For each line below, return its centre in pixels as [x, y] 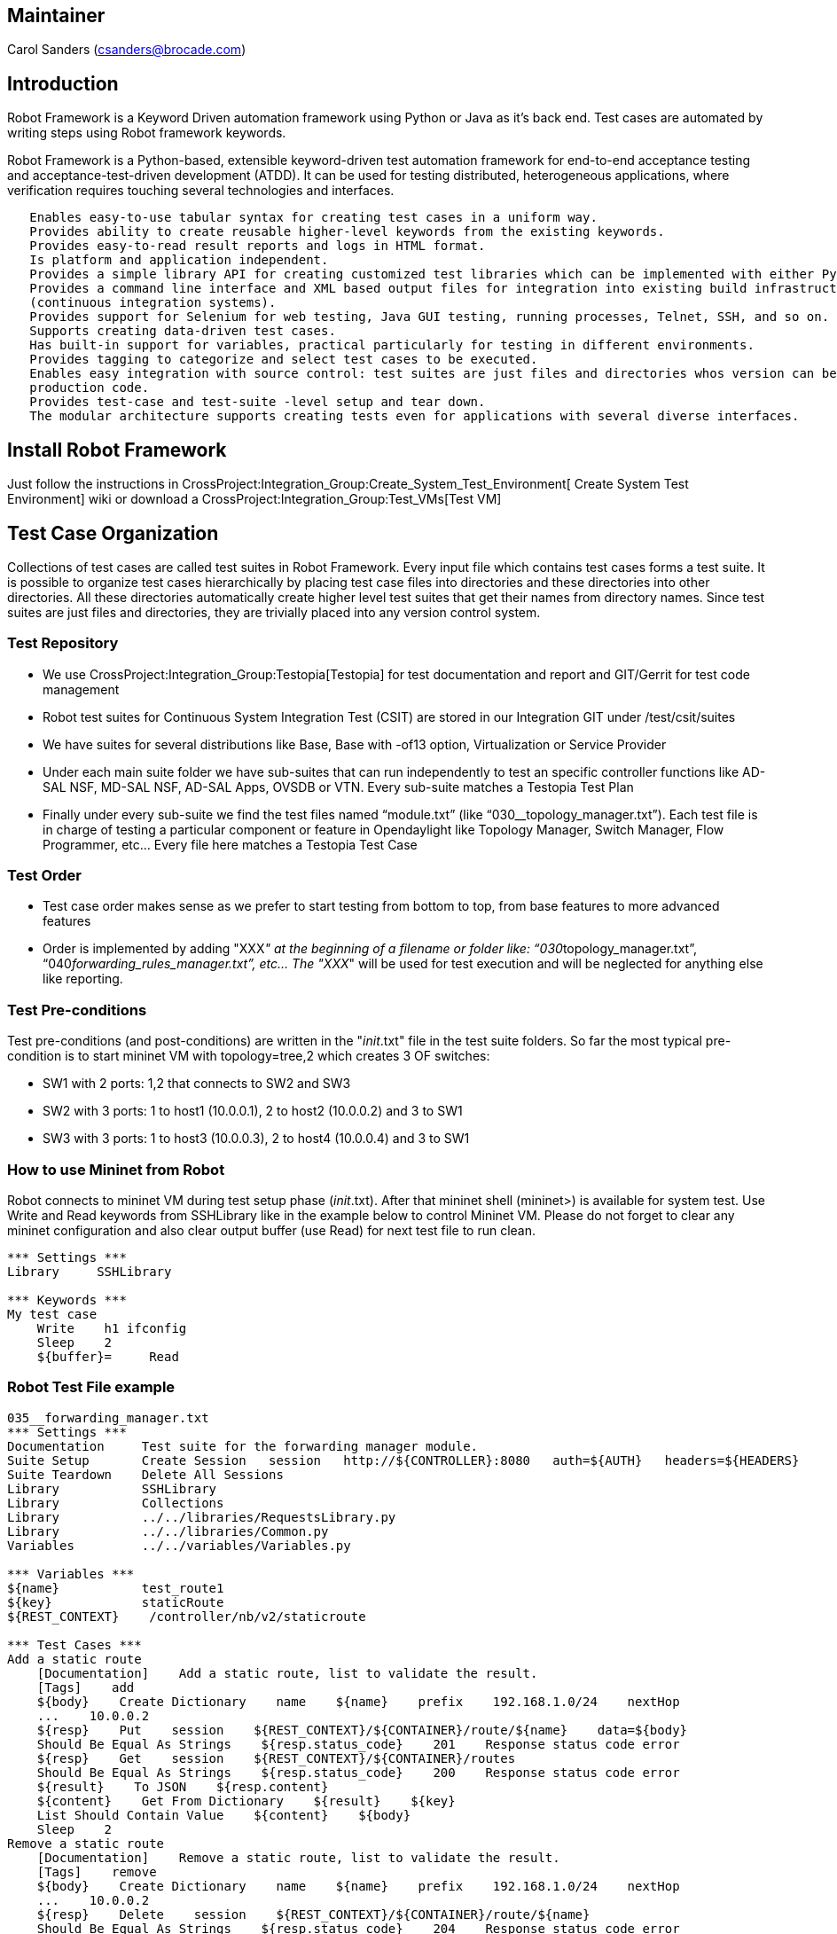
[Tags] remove [97, 1871]
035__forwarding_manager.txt [108, 1417]
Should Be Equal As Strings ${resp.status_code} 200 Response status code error [358, 1772]
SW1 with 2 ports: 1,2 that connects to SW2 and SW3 [197, 1084]
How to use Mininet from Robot [116, 1169]
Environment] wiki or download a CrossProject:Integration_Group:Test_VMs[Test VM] [254, 499]
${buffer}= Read [108, 1356]
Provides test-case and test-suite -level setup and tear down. [258, 402]
